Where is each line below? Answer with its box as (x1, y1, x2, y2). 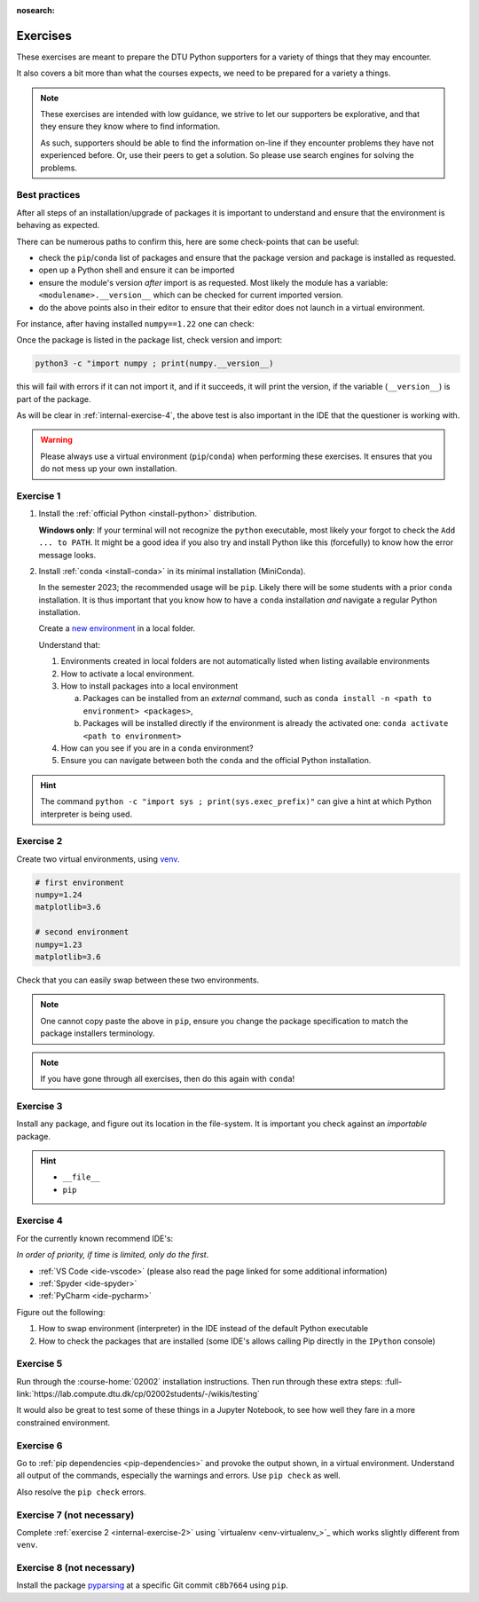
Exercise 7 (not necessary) (16, 1509, 135, 1521)
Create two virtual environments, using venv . (16, 853, 180, 864)
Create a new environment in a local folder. (38, 623, 195, 634)
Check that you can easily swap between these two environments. (16, 975, 260, 985)
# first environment (35, 877, 124, 888)
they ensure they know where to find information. (40, 121, 221, 132)
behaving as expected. (16, 220, 100, 231)
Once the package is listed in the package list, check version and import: (16, 335, 283, 345)
